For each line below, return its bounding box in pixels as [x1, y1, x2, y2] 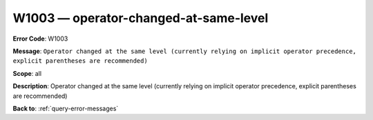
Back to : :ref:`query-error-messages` [12, 104, 119, 112]
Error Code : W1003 [12, 34, 68, 43]
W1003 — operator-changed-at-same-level [12, 10, 269, 26]
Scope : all [12, 69, 41, 77]
